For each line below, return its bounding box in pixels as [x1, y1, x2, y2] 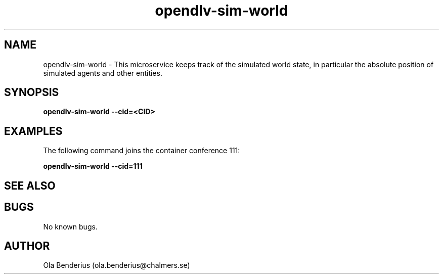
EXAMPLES [4, 124, 63, 137]
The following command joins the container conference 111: [43, 146, 240, 155]
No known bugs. [43, 222, 98, 231]
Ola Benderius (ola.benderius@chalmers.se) [43, 261, 190, 270]
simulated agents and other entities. [43, 68, 162, 77]
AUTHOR [4, 239, 50, 252]
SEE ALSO [4, 179, 56, 192]
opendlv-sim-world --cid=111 [43, 162, 143, 171]
